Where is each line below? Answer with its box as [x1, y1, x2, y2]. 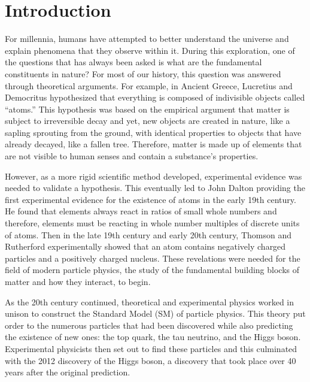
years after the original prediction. [5, 366, 130, 378]
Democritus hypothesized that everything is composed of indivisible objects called [5, 91, 305, 104]
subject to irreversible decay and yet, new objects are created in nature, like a [5, 114, 290, 127]
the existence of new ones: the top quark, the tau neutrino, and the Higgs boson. [5, 331, 301, 343]
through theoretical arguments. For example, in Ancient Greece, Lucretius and [5, 79, 293, 92]
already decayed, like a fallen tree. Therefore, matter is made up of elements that [5, 138, 302, 150]
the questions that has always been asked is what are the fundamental [5, 56, 262, 68]
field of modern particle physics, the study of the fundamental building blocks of [5, 263, 299, 276]
